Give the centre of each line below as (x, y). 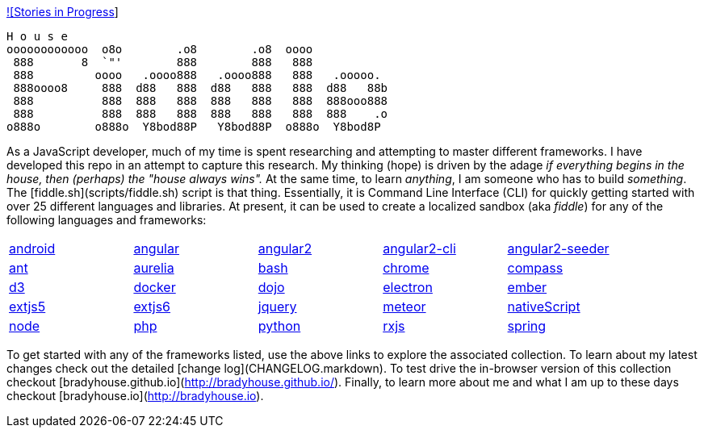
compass (535, 268)
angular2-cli (419, 248)
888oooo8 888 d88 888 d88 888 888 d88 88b (201, 88)
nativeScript (544, 307)
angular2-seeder (558, 248)
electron (408, 287)
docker (155, 287)
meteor (404, 307)
